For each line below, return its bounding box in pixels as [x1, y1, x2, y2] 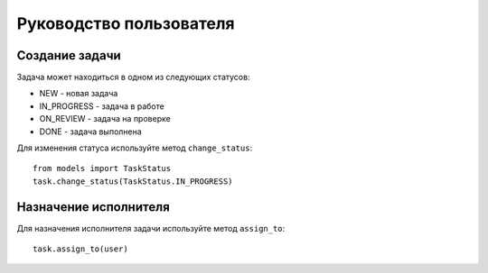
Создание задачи [16, 48, 121, 63]
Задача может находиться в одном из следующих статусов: [16, 72, 250, 83]
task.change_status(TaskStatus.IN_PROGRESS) [33, 176, 234, 187]
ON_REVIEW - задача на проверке [39, 114, 171, 124]
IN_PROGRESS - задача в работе [39, 100, 164, 112]
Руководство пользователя [16, 14, 235, 33]
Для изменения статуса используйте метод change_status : [16, 142, 253, 153]
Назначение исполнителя [16, 199, 171, 214]
